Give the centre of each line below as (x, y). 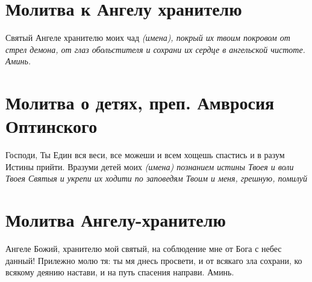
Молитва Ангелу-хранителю (116, 220)
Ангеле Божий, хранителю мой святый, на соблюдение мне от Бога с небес (144, 249)
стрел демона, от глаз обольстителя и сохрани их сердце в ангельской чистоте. (155, 49)
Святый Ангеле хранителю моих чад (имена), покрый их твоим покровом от (148, 38)
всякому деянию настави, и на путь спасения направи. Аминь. (120, 272)
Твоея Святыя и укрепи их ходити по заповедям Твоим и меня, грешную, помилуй (156, 178)
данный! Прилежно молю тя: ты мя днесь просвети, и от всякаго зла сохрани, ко (154, 260)
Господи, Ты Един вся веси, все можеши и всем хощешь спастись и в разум (145, 155)
